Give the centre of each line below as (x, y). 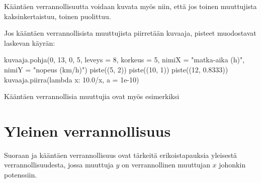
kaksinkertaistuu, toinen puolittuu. (58, 16)
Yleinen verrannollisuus (88, 130)
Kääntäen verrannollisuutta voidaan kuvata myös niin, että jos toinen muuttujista (130, 6)
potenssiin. (21, 175)
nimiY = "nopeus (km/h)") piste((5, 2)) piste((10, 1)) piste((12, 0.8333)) (116, 69)
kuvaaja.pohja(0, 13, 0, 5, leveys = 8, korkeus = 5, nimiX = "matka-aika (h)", (124, 60)
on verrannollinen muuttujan (166, 165)
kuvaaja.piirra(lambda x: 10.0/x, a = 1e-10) (72, 79)
